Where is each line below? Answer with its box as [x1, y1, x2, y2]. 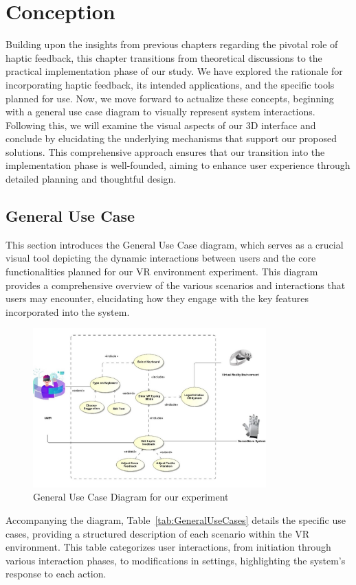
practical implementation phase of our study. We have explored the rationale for [5, 64, 343, 78]
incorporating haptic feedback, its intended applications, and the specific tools [5, 77, 335, 91]
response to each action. [5, 566, 107, 581]
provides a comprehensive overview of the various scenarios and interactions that [5, 277, 346, 292]
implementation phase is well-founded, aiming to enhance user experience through [5, 158, 351, 172]
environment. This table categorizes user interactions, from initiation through [5, 540, 331, 554]
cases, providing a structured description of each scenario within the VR [5, 526, 310, 540]
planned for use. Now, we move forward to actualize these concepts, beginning [5, 91, 334, 105]
